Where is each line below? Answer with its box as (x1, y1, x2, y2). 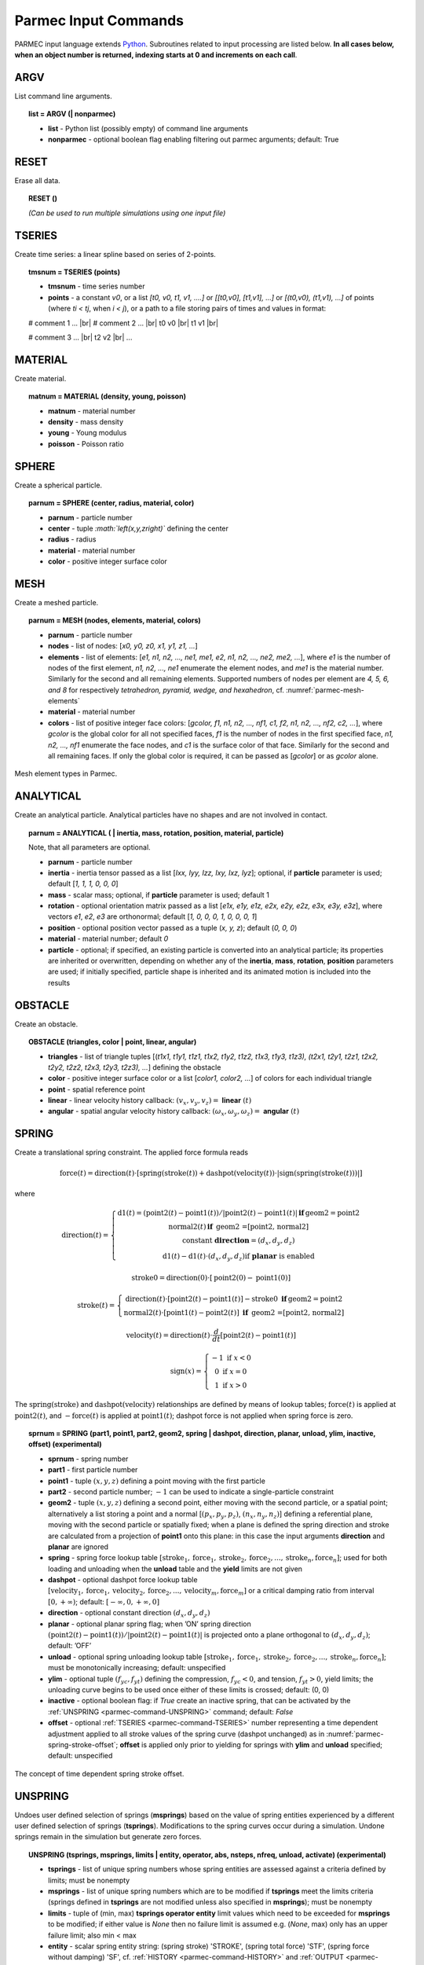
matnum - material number (48, 406, 137, 416)
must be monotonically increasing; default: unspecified (48, 1663, 226, 1673)
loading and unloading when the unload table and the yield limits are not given (48, 1564, 302, 1574)
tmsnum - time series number (48, 281, 145, 291)
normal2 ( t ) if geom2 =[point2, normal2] (168, 1222, 309, 1232)
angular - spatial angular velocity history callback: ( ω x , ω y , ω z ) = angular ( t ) (48, 1107, 300, 1118)
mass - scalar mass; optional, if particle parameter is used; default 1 (48, 890, 270, 899)
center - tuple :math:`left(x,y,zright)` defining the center (48, 523, 229, 533)
